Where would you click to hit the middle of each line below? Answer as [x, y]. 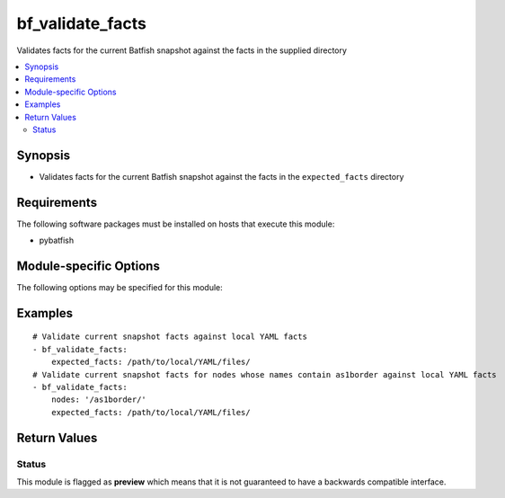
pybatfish [57, 240]
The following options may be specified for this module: [120, 287]
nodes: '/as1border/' [99, 400]
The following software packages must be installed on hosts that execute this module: [176, 224]
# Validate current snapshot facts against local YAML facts [170, 337]
